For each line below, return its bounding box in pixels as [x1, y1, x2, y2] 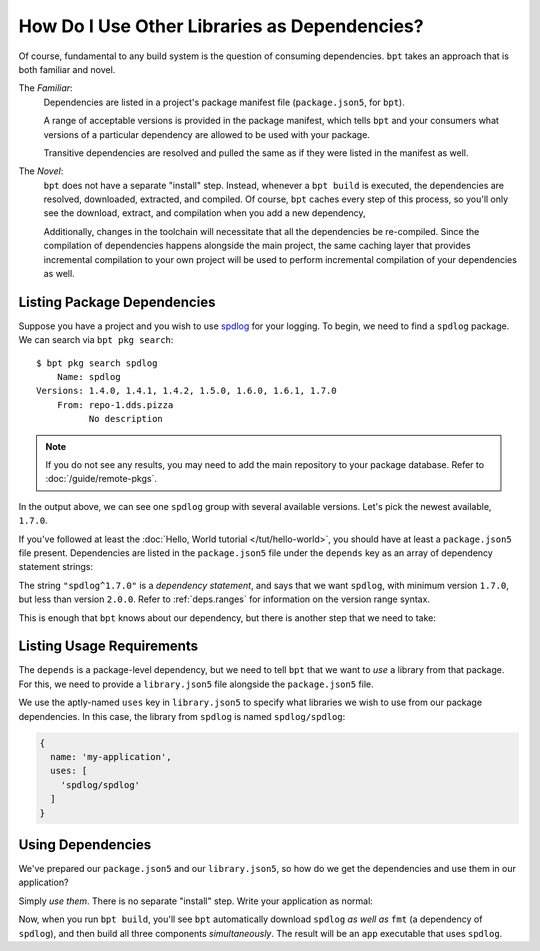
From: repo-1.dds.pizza [56, 399, 174, 410]
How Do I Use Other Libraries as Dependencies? [18, 15, 424, 37]
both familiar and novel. [18, 63, 116, 75]
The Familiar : [18, 82, 74, 94]
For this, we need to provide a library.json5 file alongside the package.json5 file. [18, 678, 374, 690]
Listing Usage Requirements [18, 638, 199, 655]
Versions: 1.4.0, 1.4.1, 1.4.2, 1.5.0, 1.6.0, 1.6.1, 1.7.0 [36, 385, 337, 397]
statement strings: [18, 561, 94, 573]
